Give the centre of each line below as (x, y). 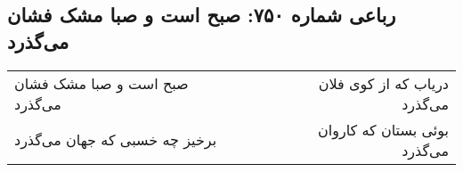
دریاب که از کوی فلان (383, 83)
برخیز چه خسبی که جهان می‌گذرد (116, 140)
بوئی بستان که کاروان (383, 129)
